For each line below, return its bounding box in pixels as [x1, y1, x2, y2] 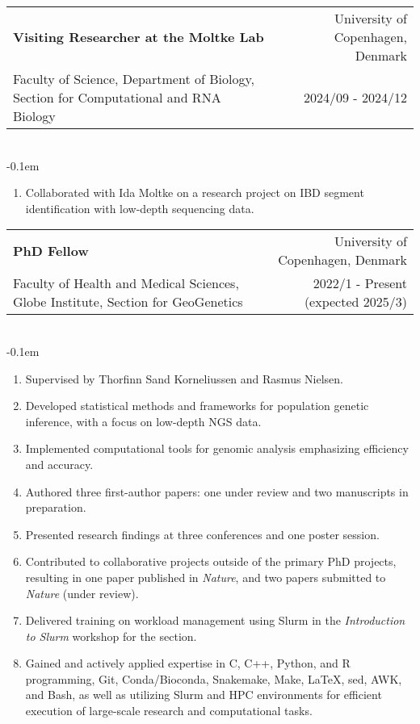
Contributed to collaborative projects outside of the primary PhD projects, [25, 553, 397, 570]
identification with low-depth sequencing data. [25, 199, 254, 216]
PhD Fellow [13, 241, 89, 260]
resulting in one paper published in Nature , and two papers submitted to [25, 568, 386, 585]
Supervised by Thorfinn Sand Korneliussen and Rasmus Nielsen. [25, 370, 343, 387]
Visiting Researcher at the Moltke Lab [13, 27, 264, 46]
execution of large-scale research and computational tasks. [25, 702, 313, 719]
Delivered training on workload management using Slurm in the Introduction [25, 612, 405, 629]
